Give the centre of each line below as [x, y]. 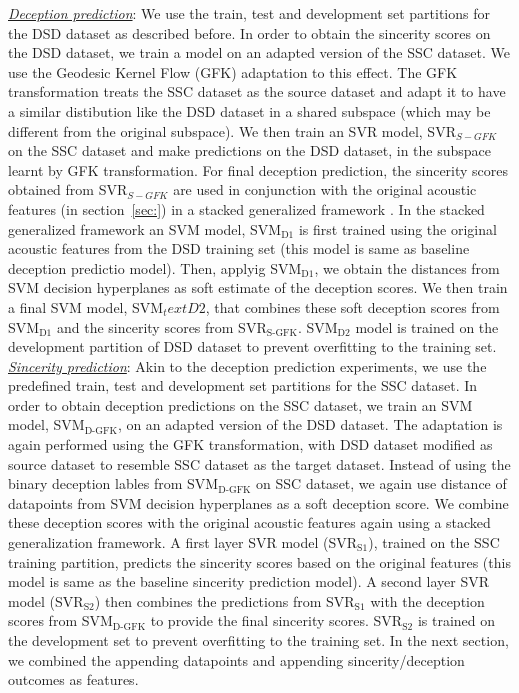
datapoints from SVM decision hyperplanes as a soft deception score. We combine [258, 502]
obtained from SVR [68, 189]
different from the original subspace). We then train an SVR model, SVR [232, 130]
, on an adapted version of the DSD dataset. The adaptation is [310, 424]
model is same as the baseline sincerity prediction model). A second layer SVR [248, 581]
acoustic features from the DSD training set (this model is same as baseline [239, 248]
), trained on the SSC [434, 542]
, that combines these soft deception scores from [352, 306]
